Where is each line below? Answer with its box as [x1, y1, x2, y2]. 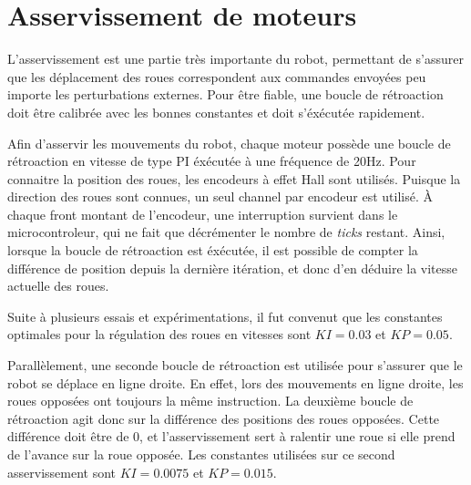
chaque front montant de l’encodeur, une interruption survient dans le [7, 204, 398, 223]
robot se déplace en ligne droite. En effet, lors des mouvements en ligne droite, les [7, 373, 464, 392]
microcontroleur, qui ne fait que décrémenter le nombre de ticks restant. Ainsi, [7, 222, 445, 242]
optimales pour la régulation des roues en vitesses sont [7, 325, 312, 344]
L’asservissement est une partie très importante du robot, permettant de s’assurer [7, 49, 464, 68]
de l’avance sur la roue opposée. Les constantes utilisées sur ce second [7, 445, 395, 463]
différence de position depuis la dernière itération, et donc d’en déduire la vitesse [7, 258, 458, 277]
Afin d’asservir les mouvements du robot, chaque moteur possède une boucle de [7, 133, 451, 152]
